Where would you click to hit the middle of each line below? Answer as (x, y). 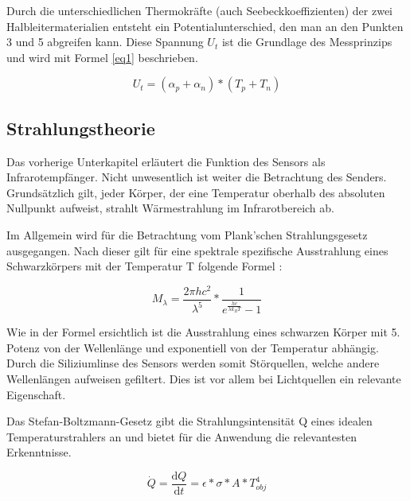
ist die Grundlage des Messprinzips (307, 42)
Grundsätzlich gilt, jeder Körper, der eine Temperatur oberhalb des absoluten (196, 192)
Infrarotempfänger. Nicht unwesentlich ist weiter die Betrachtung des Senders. (197, 177)
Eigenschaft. (36, 394)
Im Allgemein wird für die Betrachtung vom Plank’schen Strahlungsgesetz (187, 234)
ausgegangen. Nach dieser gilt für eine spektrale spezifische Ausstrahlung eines (197, 250)
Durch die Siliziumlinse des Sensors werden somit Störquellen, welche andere (193, 363)
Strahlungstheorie (81, 128)
